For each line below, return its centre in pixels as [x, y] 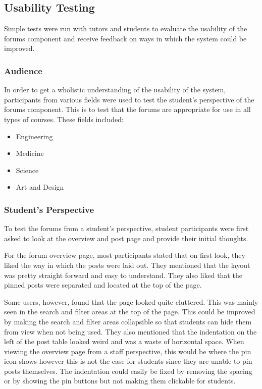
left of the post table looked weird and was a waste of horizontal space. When [124, 341]
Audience [23, 70]
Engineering [34, 136]
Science [27, 170]
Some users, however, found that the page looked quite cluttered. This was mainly [131, 301]
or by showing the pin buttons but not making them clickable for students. [120, 381]
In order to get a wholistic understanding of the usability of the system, [115, 90]
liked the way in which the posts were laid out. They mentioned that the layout [127, 265]
